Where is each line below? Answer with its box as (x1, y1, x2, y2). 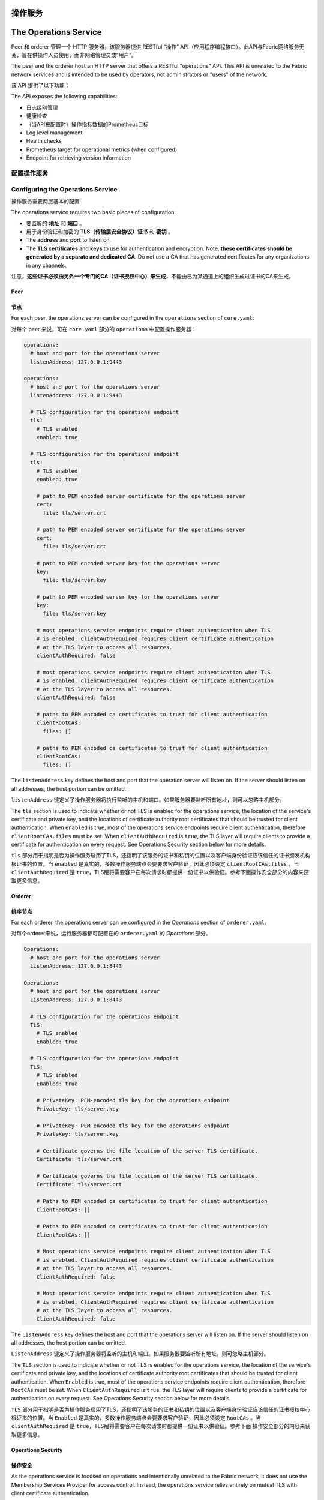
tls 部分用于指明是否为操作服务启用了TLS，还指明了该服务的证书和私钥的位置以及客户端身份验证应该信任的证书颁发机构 (11, 852, 311, 859)
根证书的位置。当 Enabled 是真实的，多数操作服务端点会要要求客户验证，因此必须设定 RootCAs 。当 (11, 1414, 261, 1421)
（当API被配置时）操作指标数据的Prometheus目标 (26, 121, 149, 128)
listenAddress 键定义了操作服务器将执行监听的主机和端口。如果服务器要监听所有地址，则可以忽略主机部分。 (11, 796, 285, 803)
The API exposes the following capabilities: (11, 93, 118, 100)
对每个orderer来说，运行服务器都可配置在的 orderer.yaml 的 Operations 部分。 (11, 930, 211, 937)
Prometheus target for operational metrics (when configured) (26, 146, 178, 153)
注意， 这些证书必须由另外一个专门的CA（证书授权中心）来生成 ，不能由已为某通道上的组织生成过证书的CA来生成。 (11, 273, 295, 280)
